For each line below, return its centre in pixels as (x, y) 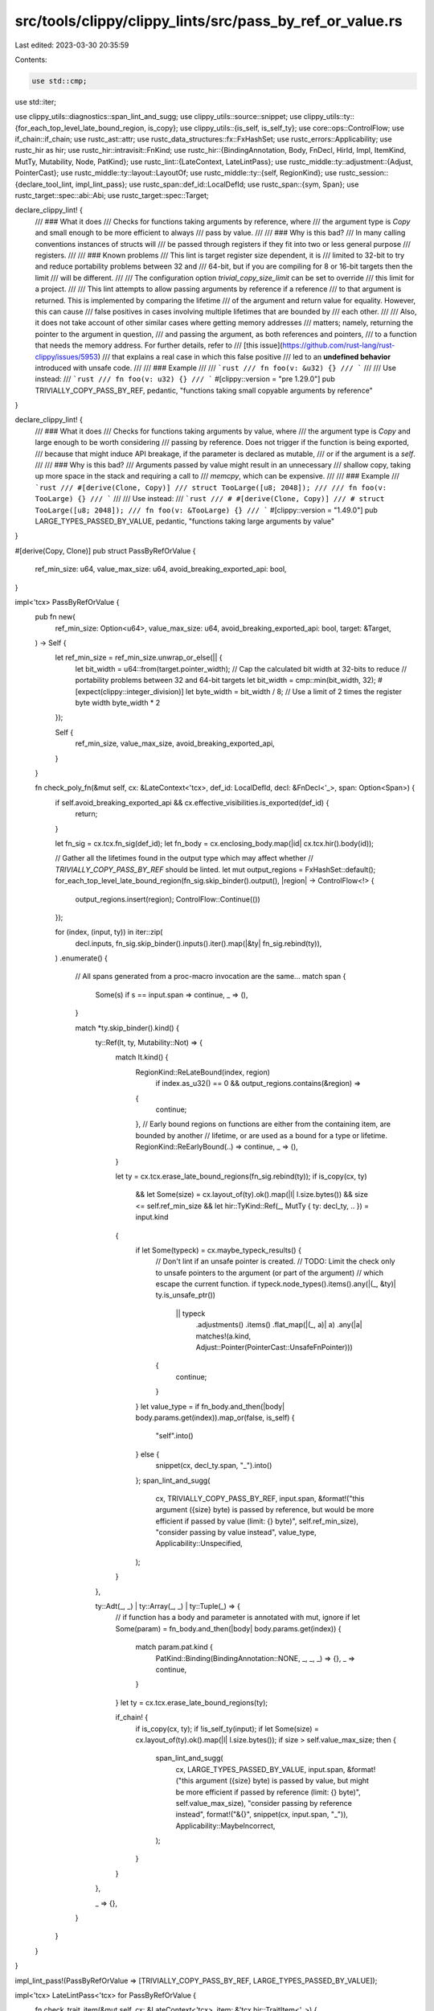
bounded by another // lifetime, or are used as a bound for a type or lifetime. (261, 1135)
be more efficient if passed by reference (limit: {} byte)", (268, 1792)
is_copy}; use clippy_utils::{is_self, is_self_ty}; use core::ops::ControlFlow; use (276, 128)
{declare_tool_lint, (44, 184)
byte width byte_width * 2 (118, 703)
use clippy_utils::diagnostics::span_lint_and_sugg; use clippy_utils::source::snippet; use (158, 117)
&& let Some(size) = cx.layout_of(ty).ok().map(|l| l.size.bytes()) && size (252, 1195)
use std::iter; (35, 101)
